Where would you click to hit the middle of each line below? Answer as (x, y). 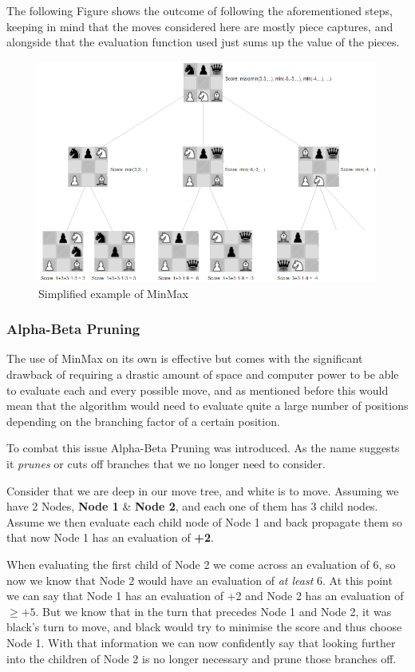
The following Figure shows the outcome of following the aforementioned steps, (200, 10)
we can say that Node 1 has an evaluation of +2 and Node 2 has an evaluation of (205, 596)
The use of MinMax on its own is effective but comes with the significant (185, 358)
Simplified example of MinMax (113, 293)
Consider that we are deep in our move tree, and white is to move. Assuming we (203, 490)
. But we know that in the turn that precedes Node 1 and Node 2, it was (213, 611)
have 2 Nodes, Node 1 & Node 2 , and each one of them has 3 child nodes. (192, 506)
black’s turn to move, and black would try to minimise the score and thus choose (204, 627)
